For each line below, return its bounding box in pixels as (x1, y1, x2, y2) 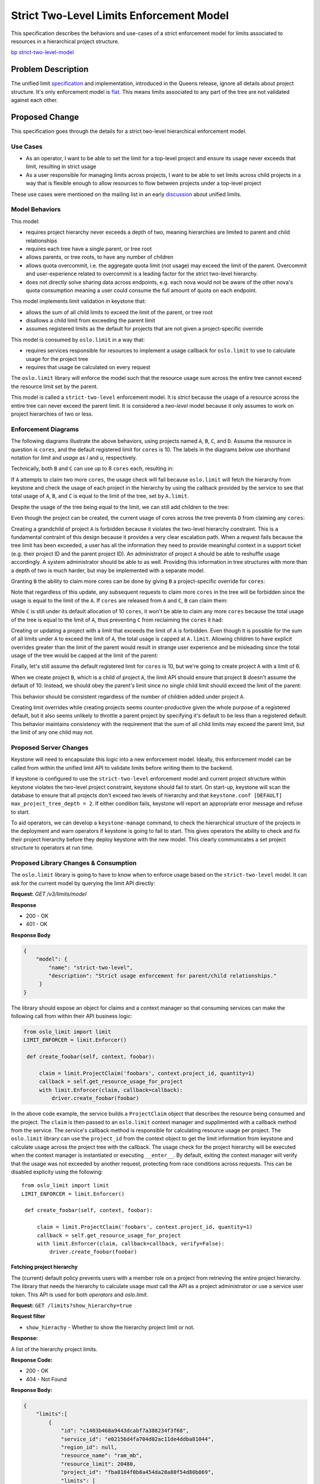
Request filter (11, 1312, 46, 1320)
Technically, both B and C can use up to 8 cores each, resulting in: (11, 465, 174, 472)
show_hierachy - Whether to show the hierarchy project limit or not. (25, 1324, 195, 1331)
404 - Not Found (25, 1375, 67, 1382)
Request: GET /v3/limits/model (11, 890, 87, 898)
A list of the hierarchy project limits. (11, 1345, 98, 1353)
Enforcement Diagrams (11, 425, 79, 433)
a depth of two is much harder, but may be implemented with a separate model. (11, 567, 205, 574)
